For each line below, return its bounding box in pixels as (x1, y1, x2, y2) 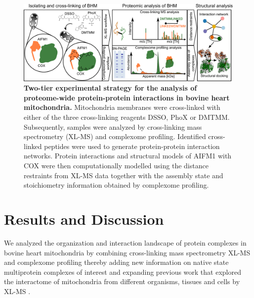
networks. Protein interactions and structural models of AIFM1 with (24, 150, 232, 161)
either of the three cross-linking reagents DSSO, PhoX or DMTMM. (24, 112, 230, 122)
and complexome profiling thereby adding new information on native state (4, 257, 229, 267)
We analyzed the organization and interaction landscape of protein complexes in (4, 237, 247, 248)
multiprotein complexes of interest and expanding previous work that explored (4, 266, 241, 277)
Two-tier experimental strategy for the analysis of (24, 83, 197, 93)
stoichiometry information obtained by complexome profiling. (24, 180, 209, 190)
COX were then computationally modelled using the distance (24, 160, 209, 171)
